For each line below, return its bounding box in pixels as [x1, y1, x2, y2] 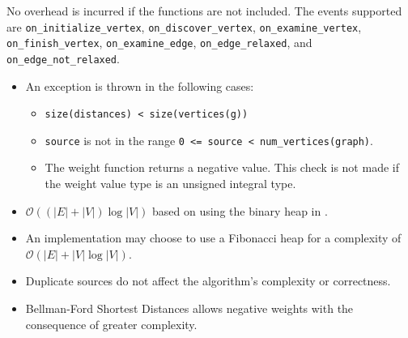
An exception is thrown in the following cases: [25, 77, 254, 94]
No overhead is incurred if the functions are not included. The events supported [6, 2, 402, 19]
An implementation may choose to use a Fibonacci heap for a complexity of [25, 229, 402, 246]
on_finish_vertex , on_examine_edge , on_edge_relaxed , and [6, 34, 312, 51]
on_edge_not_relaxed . [6, 49, 120, 66]
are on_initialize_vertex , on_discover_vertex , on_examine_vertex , [6, 18, 362, 35]
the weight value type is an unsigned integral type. [45, 175, 296, 192]
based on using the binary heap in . [152, 202, 328, 219]
